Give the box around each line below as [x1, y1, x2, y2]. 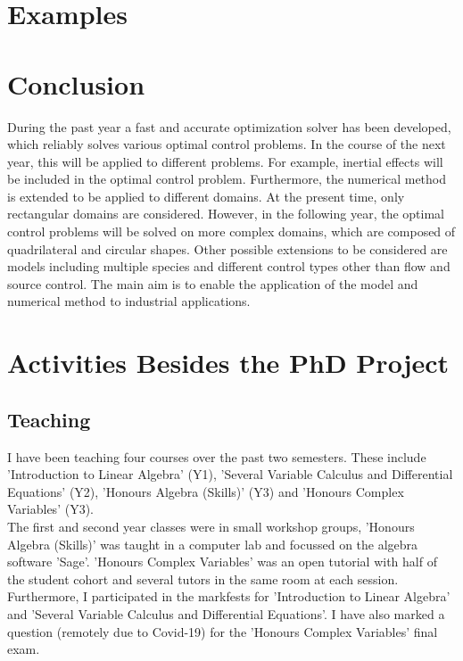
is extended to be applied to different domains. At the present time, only [7, 186, 405, 205]
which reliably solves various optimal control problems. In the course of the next [7, 135, 446, 153]
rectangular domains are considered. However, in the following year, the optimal [7, 204, 444, 223]
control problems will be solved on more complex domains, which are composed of [7, 222, 456, 241]
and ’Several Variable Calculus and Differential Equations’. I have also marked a [7, 604, 445, 623]
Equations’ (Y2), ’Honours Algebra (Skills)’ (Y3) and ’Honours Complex [7, 482, 404, 500]
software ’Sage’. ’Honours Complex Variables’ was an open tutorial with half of [7, 552, 437, 571]
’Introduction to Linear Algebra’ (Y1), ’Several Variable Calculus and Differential [7, 465, 453, 483]
